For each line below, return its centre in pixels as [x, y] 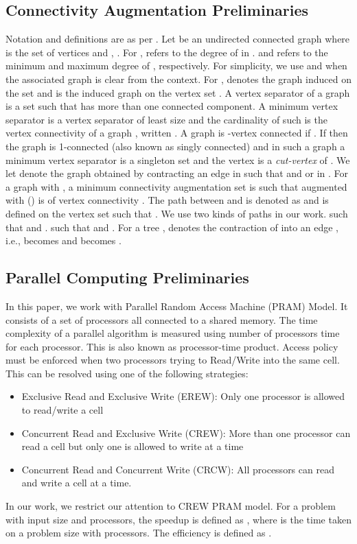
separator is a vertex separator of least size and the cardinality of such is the [166, 119]
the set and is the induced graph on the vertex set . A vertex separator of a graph [178, 92]
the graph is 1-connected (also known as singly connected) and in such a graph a [175, 146]
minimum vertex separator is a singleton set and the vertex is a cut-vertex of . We [178, 159]
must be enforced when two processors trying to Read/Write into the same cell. [173, 360]
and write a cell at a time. [77, 483]
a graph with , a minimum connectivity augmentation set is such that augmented [176, 186]
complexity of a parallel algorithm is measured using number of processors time [173, 333]
